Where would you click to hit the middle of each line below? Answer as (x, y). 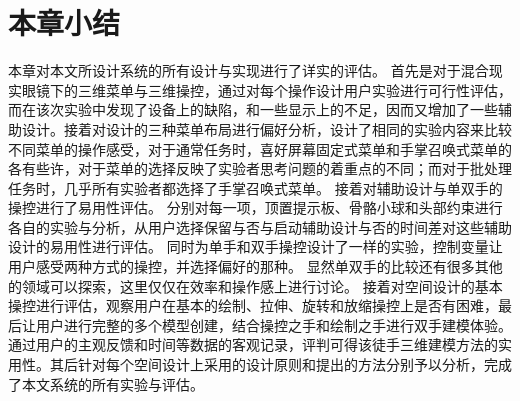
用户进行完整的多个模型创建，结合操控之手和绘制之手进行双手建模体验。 (273, 324)
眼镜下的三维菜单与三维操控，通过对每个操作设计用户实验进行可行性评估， (266, 89)
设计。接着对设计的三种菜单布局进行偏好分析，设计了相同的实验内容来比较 (266, 128)
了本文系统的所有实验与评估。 (106, 383)
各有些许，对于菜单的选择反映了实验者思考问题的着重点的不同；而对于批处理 (260, 168)
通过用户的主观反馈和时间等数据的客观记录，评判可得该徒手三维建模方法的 (253, 344)
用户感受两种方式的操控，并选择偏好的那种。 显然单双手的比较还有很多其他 (255, 266)
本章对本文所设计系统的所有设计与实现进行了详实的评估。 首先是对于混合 (248, 70)
